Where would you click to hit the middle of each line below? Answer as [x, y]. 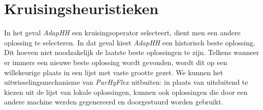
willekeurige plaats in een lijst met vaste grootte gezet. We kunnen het [114, 72]
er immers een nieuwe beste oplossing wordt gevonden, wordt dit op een [116, 62]
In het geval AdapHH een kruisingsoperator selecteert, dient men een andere [122, 33]
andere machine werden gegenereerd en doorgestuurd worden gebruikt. [114, 102]
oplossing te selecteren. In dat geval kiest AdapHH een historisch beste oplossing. [130, 42]
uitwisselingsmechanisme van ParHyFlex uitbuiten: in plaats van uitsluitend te [126, 82]
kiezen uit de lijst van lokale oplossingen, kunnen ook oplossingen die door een [126, 92]
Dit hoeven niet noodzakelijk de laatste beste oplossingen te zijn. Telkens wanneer [132, 52]
